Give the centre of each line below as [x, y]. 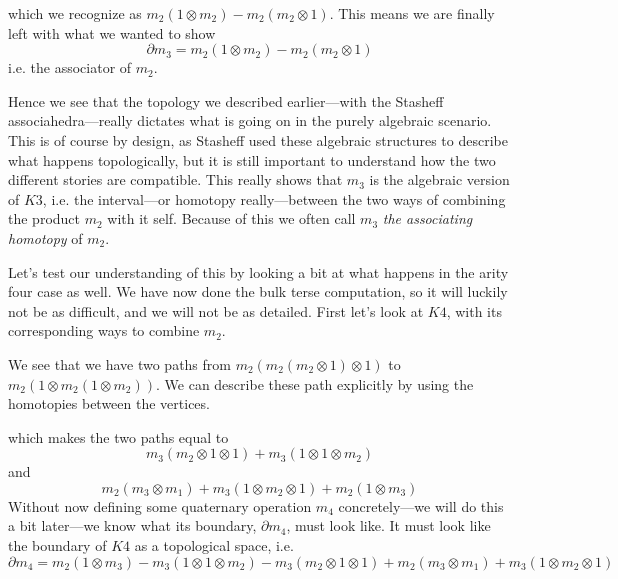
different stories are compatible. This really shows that [175, 179]
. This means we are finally [412, 13]
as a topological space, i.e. [214, 545]
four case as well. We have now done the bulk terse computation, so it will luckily [258, 291]
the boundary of [57, 545]
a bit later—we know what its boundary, [132, 525]
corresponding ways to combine [104, 330]
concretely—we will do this [421, 505]
